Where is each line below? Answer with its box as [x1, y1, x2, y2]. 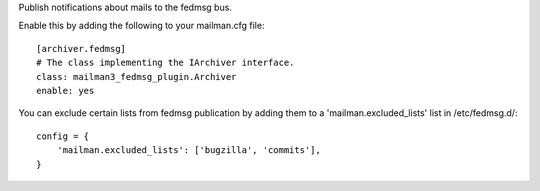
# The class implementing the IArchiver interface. [36, 57, 295, 69]
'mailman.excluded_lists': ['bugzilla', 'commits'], [56, 145, 322, 156]
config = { [36, 130, 90, 142]
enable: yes [36, 85, 95, 96]
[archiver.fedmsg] [36, 43, 127, 54]
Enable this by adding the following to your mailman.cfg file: [18, 20, 265, 32]
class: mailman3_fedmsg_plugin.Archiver [36, 71, 237, 82]
